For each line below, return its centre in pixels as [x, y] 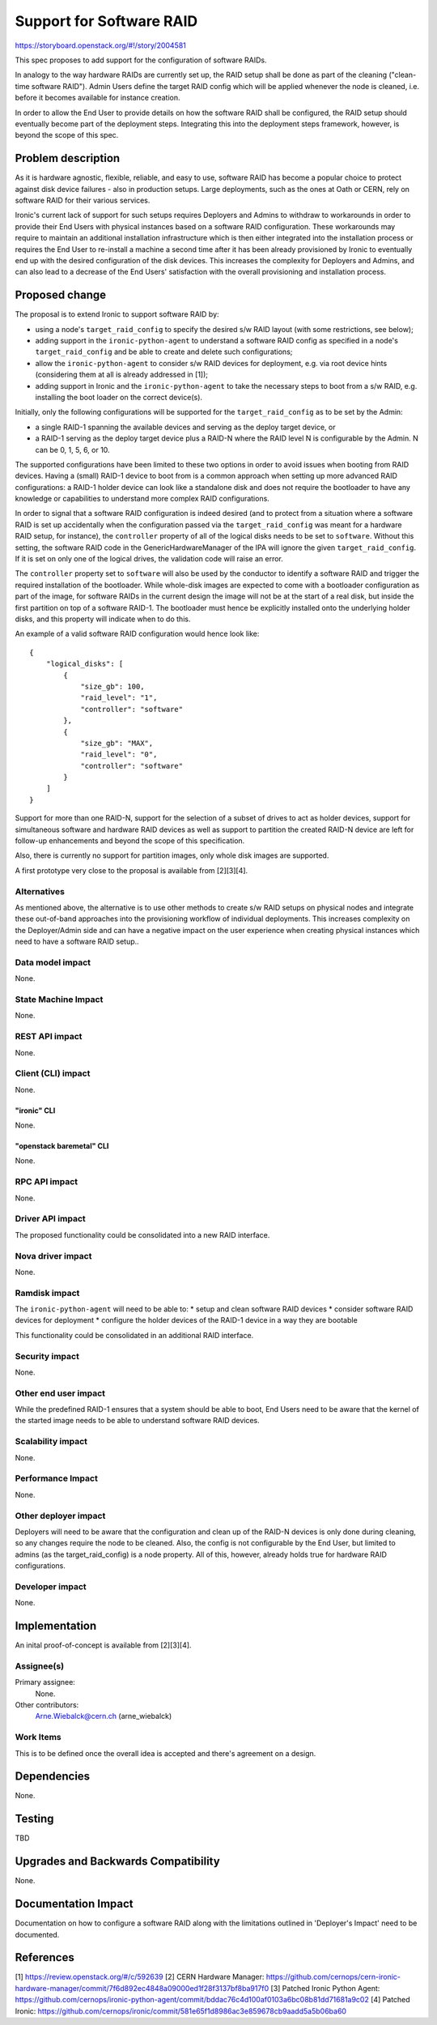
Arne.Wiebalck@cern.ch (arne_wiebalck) [104, 1716]
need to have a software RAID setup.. [77, 942]
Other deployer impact [60, 1516]
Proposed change [61, 295]
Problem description [68, 158]
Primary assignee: [45, 1682]
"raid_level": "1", [119, 698]
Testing [34, 1819]
